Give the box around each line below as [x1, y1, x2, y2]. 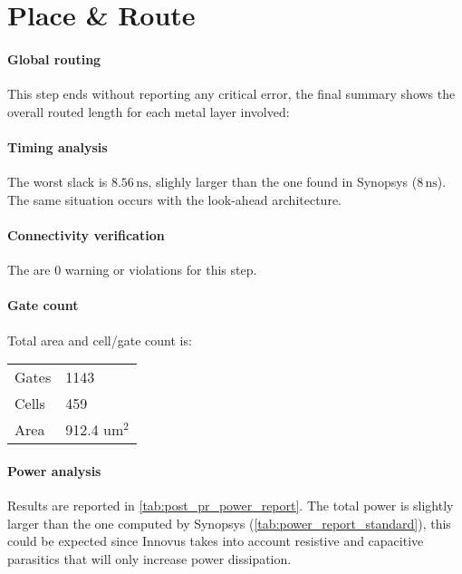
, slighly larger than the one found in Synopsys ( [148, 172, 418, 191]
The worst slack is [7, 172, 108, 191]
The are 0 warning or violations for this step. [7, 260, 257, 279]
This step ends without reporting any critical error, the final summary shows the [7, 84, 456, 103]
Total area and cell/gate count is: [7, 330, 192, 349]
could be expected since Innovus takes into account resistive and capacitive [7, 531, 424, 550]
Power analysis [7, 461, 101, 480]
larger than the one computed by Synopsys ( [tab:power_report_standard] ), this [7, 513, 451, 532]
